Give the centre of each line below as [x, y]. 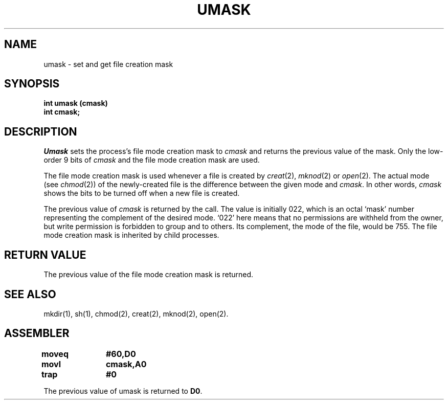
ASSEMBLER [37, 333]
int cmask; [62, 112]
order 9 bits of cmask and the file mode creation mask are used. [152, 160]
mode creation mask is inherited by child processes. [131, 235]
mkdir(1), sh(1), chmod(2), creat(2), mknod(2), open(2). [136, 313]
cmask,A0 [126, 364]
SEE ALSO [30, 294]
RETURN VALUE [45, 255]
